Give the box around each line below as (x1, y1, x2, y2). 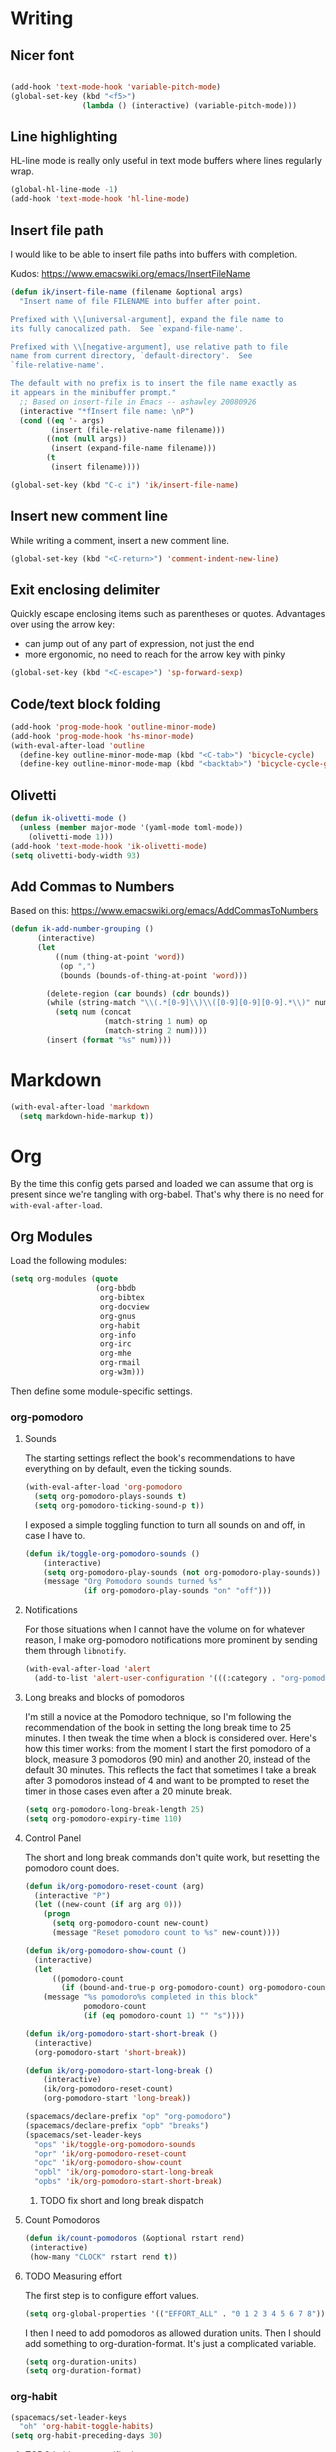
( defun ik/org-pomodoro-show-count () (24, 1945, 187, 1956)
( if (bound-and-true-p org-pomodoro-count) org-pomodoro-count (61, 1983, 330, 1993)
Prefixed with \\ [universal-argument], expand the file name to (10, 314, 284, 324)
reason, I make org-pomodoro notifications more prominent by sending (24, 1634, 318, 1646)
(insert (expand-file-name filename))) (50, 443, 217, 454)
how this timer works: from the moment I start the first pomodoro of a (24, 1742, 312, 1754)
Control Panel (24, 1832, 82, 1844)
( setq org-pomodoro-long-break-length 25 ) (24, 1804, 205, 1814)
